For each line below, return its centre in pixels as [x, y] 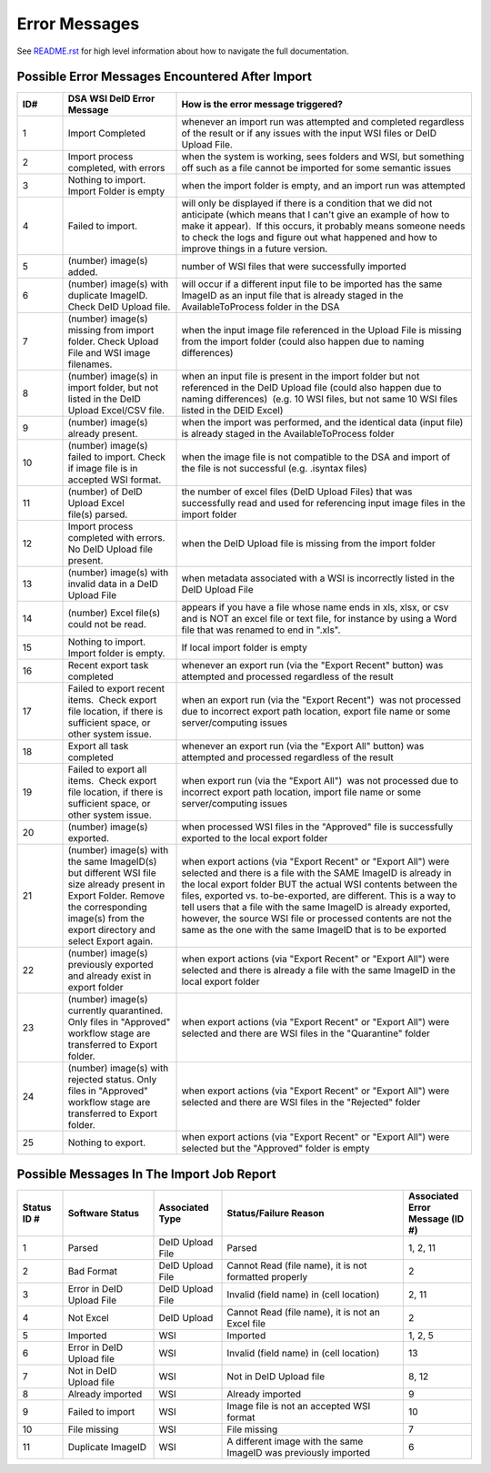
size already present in [116, 885]
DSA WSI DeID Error [111, 98]
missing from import [111, 330]
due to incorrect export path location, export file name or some [316, 712]
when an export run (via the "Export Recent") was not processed [321, 700]
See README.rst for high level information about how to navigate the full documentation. [183, 51]
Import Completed [106, 134]
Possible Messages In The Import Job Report [146, 1174]
